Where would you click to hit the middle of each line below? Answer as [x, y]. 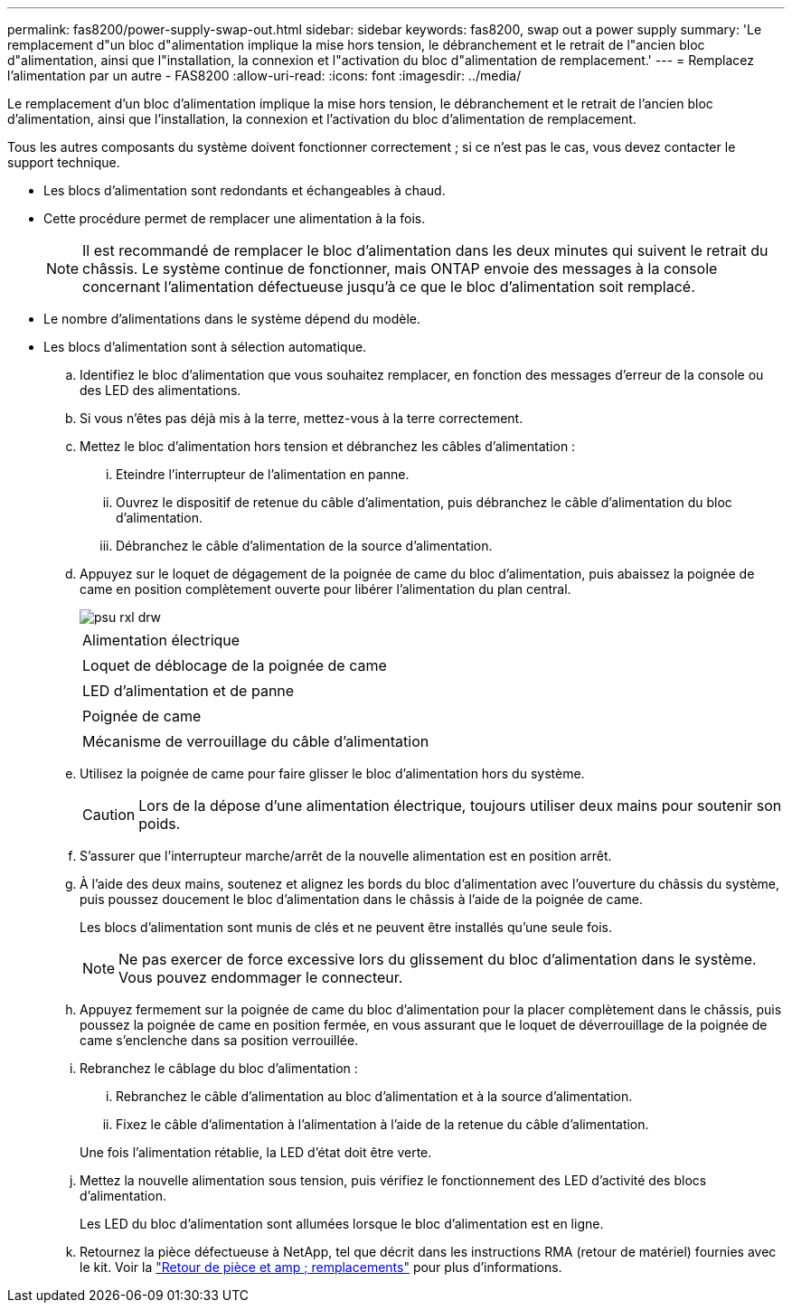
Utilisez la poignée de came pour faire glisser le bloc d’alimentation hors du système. [332, 773]
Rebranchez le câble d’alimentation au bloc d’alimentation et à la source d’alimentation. [374, 1096]
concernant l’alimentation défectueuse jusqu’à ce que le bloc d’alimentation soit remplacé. [389, 287]
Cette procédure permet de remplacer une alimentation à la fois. [235, 218]
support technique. [64, 162]
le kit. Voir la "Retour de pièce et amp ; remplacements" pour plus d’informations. [321, 1267]
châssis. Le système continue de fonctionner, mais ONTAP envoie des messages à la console [400, 269]
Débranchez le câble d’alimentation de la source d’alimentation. [304, 546]
